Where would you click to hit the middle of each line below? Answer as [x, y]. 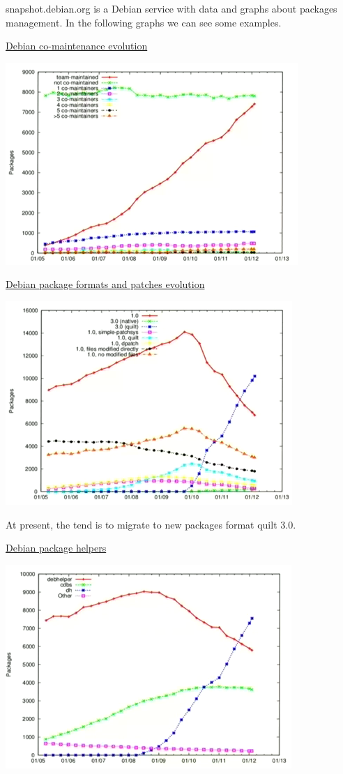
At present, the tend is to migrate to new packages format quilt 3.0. [151, 524]
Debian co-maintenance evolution [77, 46]
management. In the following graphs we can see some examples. [144, 22]
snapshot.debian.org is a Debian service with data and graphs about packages [171, 8]
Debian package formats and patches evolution [105, 284]
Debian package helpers [56, 548]
